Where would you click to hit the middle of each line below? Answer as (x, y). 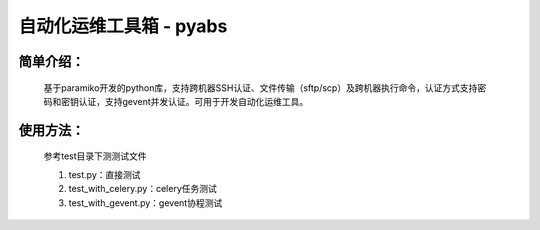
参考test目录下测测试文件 (95, 156)
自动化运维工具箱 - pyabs (123, 26)
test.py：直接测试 (104, 174)
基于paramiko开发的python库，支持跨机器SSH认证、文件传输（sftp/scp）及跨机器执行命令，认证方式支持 (260, 87)
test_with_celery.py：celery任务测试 (142, 189)
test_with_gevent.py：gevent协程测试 (145, 202)
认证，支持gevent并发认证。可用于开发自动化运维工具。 (193, 101)
